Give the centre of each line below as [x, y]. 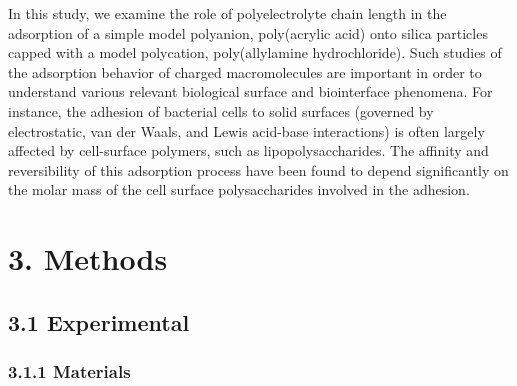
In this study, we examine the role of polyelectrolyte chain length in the [227, 13]
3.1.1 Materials [69, 371]
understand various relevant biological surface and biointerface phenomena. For [250, 91]
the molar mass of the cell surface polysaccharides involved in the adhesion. [239, 189]
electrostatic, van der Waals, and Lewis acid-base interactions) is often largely [246, 130]
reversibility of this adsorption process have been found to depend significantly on [258, 169]
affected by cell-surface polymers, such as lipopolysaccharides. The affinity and [248, 150]
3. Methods [88, 258]
